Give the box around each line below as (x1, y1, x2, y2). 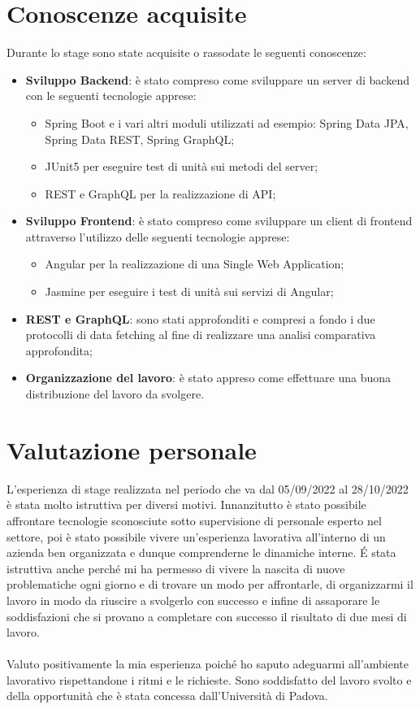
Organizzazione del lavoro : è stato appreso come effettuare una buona (25, 369, 392, 386)
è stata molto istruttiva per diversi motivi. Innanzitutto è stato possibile (6, 496, 366, 513)
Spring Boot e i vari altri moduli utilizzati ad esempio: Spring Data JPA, (45, 114, 409, 131)
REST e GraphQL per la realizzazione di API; (45, 185, 276, 202)
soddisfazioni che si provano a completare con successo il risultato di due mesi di (6, 607, 407, 624)
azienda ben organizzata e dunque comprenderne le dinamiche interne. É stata (6, 544, 396, 561)
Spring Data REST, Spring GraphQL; (45, 130, 235, 147)
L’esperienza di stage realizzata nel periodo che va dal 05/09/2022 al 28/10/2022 (6, 480, 409, 497)
